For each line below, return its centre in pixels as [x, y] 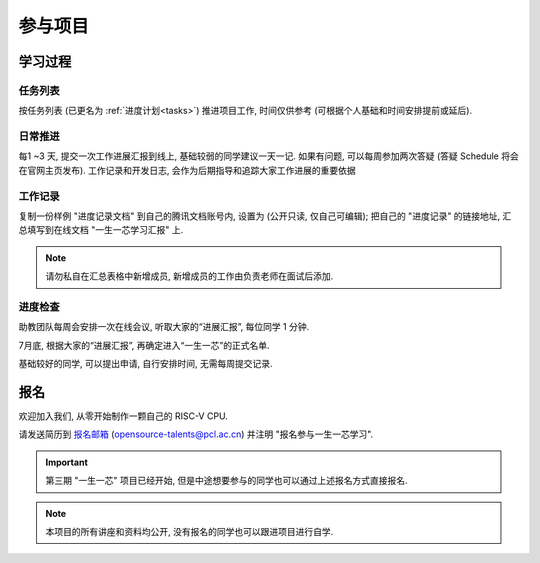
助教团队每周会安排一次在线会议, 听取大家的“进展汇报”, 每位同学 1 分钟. [164, 327]
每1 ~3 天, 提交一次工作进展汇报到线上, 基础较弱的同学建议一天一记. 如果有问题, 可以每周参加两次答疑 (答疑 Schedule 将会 [268, 156]
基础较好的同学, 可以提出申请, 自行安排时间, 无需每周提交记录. [145, 364]
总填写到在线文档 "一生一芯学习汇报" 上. [101, 230]
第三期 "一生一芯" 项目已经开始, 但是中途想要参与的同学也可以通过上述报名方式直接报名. [226, 481]
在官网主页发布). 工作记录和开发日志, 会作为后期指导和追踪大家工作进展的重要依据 [187, 170]
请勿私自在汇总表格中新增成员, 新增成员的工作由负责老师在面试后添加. [189, 276]
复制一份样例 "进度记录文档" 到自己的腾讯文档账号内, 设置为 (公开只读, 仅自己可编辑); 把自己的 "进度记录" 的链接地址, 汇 [265, 216]
